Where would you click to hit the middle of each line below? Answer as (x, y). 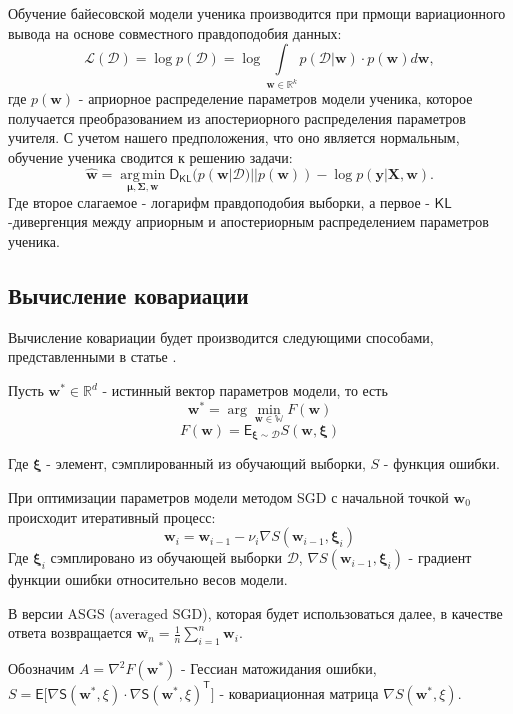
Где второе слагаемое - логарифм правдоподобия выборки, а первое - (219, 201)
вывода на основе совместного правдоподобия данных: (175, 32)
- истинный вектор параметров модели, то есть (245, 390)
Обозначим (41, 668)
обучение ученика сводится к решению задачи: (150, 156)
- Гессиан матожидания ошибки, (278, 668)
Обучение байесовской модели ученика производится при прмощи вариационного (257, 13)
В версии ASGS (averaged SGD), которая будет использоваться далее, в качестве (255, 612)
